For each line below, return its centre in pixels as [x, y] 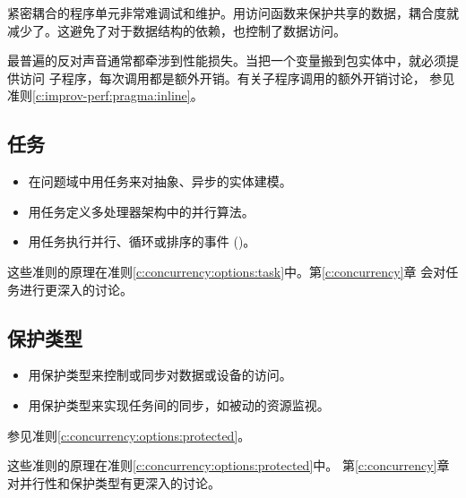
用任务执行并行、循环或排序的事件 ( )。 [142, 241]
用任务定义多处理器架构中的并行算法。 [141, 211]
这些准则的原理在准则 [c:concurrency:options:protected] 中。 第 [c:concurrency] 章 [229, 465]
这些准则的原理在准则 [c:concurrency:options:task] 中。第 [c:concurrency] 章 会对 [227, 271]
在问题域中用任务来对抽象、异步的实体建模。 [160, 181]
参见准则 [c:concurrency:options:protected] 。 [129, 435]
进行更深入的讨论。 [76, 289]
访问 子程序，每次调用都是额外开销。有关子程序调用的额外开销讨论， [222, 77]
